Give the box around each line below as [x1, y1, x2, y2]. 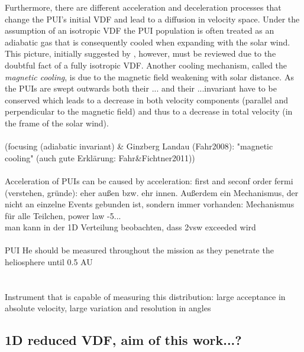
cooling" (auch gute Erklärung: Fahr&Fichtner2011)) [5, 151, 195, 164]
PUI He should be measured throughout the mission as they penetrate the [5, 244, 274, 256]
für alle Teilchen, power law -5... [5, 209, 121, 221]
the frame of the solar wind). [5, 116, 109, 129]
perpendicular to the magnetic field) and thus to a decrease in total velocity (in [5, 105, 293, 118]
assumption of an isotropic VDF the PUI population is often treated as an [5, 24, 274, 37]
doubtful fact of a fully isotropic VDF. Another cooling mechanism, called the [5, 58, 287, 71]
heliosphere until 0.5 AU [5, 256, 93, 268]
